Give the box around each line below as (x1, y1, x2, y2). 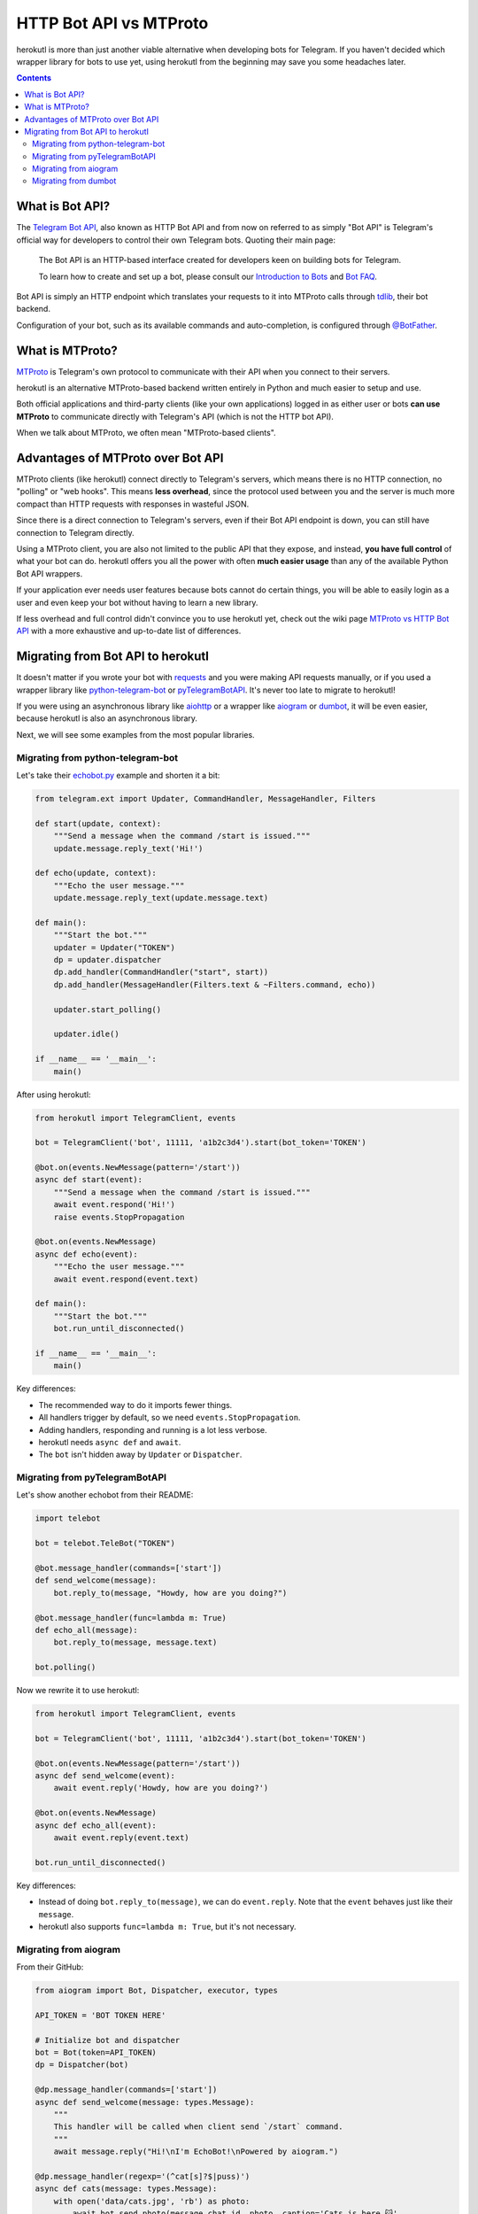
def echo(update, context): (35, 868, 157, 879)
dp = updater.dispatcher (53, 955, 162, 965)
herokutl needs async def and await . (38, 1436, 181, 1447)
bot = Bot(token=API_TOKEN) (35, 2047, 157, 2057)
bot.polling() (35, 1662, 96, 1673)
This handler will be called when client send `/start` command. (53, 2122, 343, 2132)
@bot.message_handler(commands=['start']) (35, 1563, 222, 1573)
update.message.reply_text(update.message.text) (53, 893, 269, 903)
